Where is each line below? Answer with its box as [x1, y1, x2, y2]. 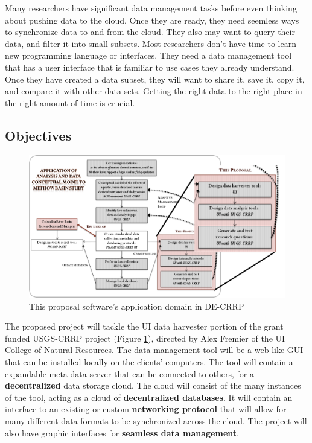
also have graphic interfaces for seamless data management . [5, 426, 239, 439]
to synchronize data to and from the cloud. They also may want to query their [5, 25, 295, 38]
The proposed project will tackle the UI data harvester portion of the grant [5, 320, 284, 333]
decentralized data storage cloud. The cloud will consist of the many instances [5, 379, 301, 392]
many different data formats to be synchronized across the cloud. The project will [5, 414, 307, 427]
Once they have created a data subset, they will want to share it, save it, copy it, [5, 72, 305, 85]
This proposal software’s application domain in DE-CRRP [29, 299, 244, 312]
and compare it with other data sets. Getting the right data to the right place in [5, 84, 302, 97]
